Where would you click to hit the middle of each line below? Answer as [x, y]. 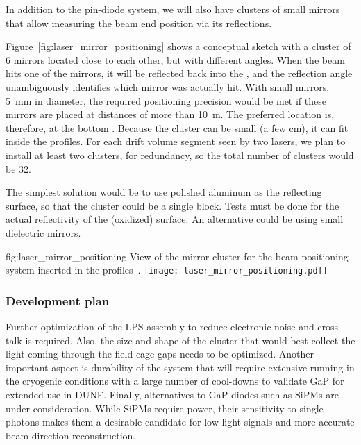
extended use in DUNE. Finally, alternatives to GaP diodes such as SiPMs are [172, 394]
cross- [329, 326]
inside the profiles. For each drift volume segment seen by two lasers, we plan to [176, 141]
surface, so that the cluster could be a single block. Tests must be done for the [173, 205]
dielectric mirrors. [43, 232]
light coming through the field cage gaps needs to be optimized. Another [160, 354]
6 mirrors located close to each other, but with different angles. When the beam [175, 59]
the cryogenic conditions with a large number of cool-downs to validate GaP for [175, 381]
